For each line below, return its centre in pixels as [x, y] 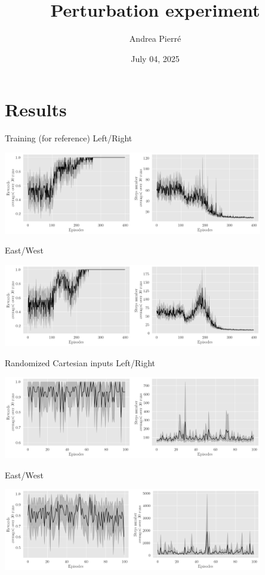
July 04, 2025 [155, 58]
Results [36, 109]
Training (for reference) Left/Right [69, 138]
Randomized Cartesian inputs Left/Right [80, 362]
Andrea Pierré [155, 38]
